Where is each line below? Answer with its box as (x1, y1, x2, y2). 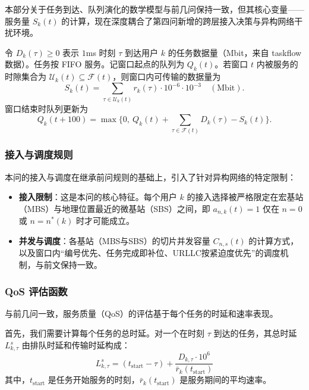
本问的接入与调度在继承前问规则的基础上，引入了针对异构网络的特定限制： (5, 170, 296, 183)
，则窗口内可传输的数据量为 (112, 70, 221, 83)
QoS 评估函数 (5, 283, 68, 298)
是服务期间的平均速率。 (179, 373, 272, 386)
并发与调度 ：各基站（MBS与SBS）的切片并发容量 (18, 234, 210, 247)
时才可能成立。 (76, 214, 135, 227)
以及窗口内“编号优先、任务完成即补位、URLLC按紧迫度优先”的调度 (18, 247, 280, 259)
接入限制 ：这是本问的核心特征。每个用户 (18, 191, 177, 203)
